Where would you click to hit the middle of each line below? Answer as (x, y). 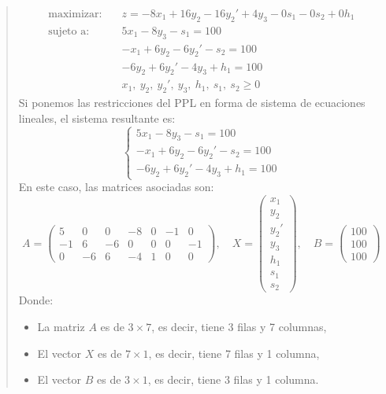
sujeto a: (69, 31)
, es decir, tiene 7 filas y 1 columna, (234, 353)
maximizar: (75, 15)
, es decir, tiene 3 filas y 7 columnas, (239, 326)
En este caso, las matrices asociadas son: (116, 187)
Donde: (36, 300)
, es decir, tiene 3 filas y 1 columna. (233, 379)
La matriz (61, 326)
